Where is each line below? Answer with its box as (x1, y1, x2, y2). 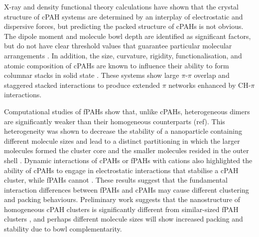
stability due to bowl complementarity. (4, 224, 122, 234)
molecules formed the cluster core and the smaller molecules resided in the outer (4, 145, 249, 156)
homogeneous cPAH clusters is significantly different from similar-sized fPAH (4, 204, 239, 214)
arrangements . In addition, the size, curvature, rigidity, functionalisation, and (4, 50, 242, 60)
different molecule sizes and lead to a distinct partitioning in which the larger (4, 135, 240, 146)
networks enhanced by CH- (168, 79, 251, 90)
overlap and (194, 70, 230, 80)
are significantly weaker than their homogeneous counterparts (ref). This (4, 116, 225, 126)
